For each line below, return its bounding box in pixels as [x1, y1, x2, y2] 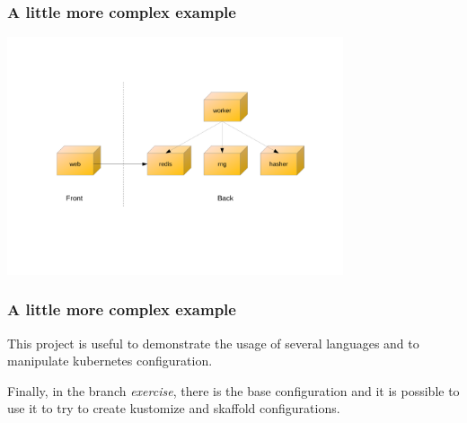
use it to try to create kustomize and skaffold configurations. [7, 399, 340, 418]
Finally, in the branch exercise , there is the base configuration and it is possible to [7, 381, 460, 400]
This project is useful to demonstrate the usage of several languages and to [7, 333, 419, 352]
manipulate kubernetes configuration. [7, 351, 213, 370]
